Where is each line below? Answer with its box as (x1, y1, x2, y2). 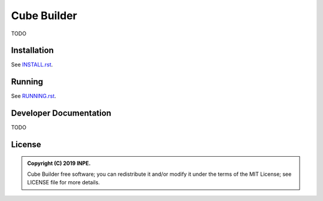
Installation (11, 45, 54, 56)
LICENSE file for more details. (27, 179, 100, 186)
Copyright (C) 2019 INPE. (27, 159, 91, 167)
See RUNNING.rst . (11, 93, 56, 100)
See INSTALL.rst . (11, 61, 53, 68)
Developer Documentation (11, 108, 112, 118)
